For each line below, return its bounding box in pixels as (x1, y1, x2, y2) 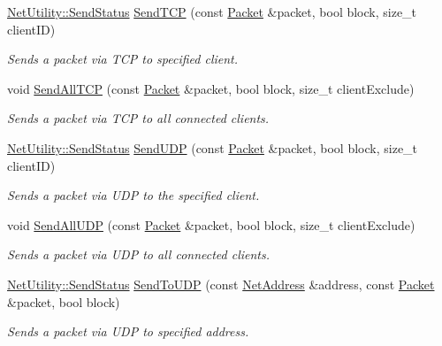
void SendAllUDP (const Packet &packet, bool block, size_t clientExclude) (7, 215, 415, 234)
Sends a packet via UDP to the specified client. (7, 186, 260, 204)
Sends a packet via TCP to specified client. (7, 50, 239, 68)
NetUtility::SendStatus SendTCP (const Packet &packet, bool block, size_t (7, 3, 417, 20)
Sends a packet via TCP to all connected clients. (7, 109, 270, 127)
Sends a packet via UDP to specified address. (7, 322, 249, 341)
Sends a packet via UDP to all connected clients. (7, 245, 271, 264)
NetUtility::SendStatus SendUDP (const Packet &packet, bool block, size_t (7, 138, 418, 157)
